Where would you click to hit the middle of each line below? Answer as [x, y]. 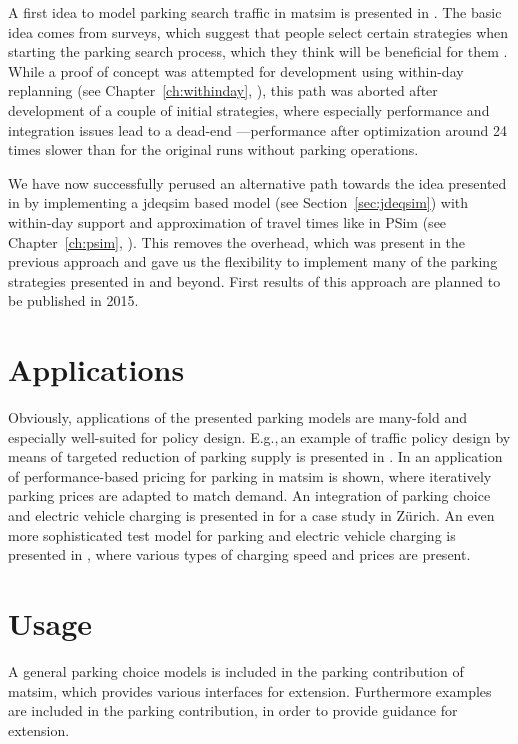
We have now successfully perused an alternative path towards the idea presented [257, 182]
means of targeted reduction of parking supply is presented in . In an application [255, 456]
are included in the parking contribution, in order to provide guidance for [233, 710]
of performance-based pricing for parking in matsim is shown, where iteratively [250, 475]
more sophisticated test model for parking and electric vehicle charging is [232, 534]
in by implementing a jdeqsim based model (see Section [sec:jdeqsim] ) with [238, 202]
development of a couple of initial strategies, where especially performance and [249, 109]
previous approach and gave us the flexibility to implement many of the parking [253, 261]
